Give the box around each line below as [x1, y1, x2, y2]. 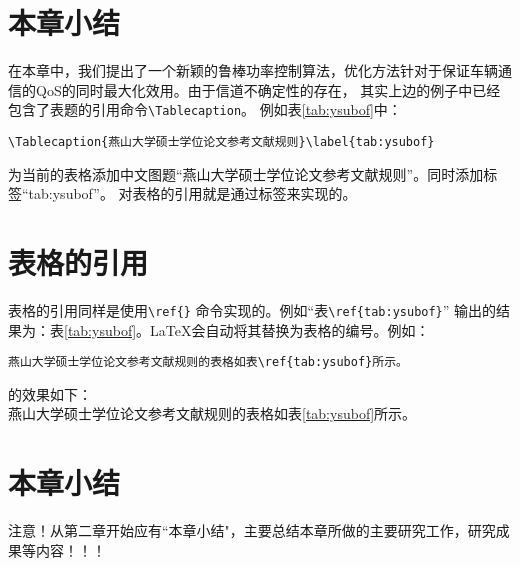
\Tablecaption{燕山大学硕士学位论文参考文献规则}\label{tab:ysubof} [8, 134, 435, 149]
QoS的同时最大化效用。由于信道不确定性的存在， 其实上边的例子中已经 [35, 79, 501, 100]
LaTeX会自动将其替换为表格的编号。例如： [150, 319, 430, 340]
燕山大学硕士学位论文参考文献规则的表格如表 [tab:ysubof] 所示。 [8, 403, 417, 424]
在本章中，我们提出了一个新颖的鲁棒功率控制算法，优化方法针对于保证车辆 [8, 60, 498, 81]
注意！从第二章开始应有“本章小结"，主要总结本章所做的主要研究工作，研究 [8, 520, 496, 541]
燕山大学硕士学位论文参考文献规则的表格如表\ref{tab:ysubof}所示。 [8, 355, 408, 370]
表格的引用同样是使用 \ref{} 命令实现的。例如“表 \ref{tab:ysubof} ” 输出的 [8, 299, 497, 320]
